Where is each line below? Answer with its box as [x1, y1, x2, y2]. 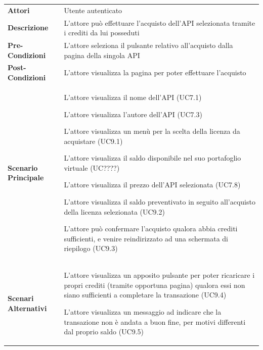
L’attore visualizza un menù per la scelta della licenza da [64, 126, 240, 136]
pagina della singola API [64, 49, 140, 60]
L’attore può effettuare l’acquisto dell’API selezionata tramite [64, 17, 255, 28]
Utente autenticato [64, 5, 122, 15]
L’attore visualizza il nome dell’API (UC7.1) [64, 91, 202, 102]
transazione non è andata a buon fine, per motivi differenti [64, 316, 246, 327]
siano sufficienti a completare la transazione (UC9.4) [64, 289, 227, 300]
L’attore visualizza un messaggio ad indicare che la [64, 307, 222, 317]
